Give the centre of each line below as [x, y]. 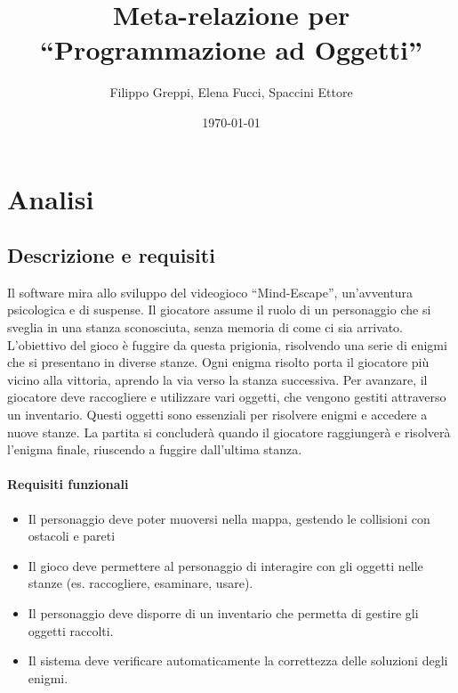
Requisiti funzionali [68, 484]
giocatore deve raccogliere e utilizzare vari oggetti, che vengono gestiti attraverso [227, 397]
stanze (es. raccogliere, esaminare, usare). [141, 583]
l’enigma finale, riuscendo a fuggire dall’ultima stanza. [155, 449]
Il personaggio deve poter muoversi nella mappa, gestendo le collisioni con [229, 518]
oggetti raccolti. [71, 630]
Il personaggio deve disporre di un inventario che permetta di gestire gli [223, 613]
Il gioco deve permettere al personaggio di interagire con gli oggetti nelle [225, 565]
